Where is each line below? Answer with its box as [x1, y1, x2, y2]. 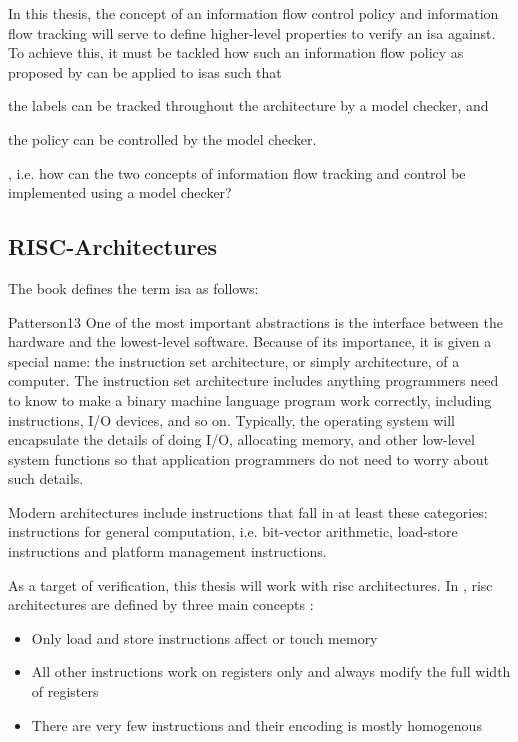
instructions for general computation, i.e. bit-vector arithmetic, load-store [8, 521, 458, 542]
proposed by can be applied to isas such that [8, 61, 282, 82]
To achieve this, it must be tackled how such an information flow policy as [8, 42, 464, 63]
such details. [8, 468, 84, 489]
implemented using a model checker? [8, 182, 232, 203]
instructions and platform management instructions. [8, 541, 327, 562]
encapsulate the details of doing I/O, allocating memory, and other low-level [8, 429, 475, 450]
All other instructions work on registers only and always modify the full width [31, 661, 511, 682]
